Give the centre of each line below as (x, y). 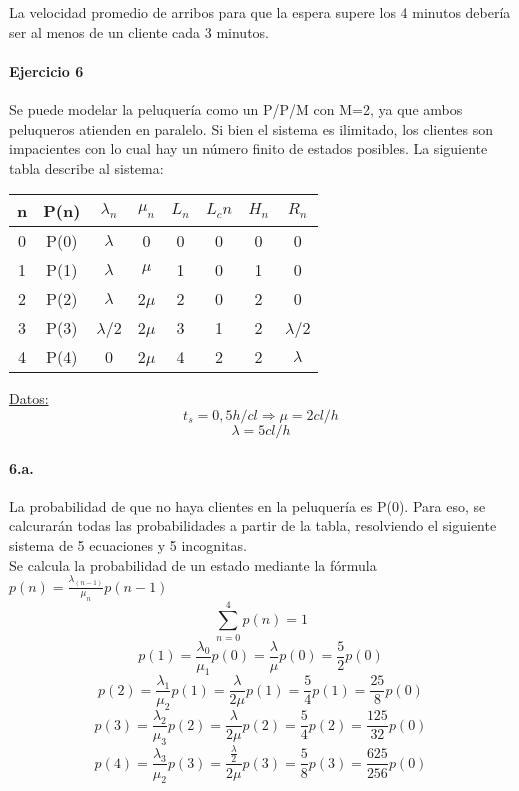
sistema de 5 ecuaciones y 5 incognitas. (128, 544)
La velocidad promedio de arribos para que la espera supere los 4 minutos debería (260, 12)
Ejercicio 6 (46, 70)
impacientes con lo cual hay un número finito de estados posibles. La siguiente (248, 148)
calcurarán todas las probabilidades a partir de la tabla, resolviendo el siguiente (253, 525)
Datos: (29, 398)
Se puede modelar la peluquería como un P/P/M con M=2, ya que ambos (236, 108)
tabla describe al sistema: (86, 167)
